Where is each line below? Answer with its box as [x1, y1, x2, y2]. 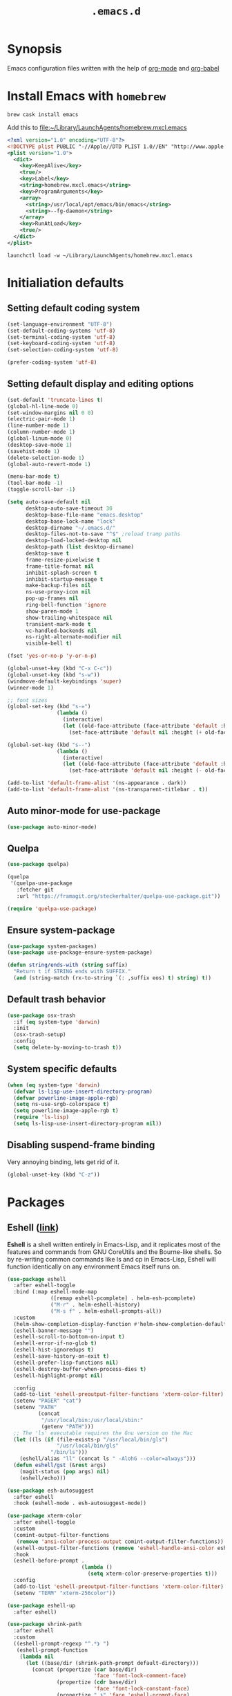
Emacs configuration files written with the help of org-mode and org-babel [7, 64, 220, 72]
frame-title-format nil [25, 562, 95, 570]
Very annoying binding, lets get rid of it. [7, 1157, 119, 1166]
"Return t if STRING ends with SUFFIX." [13, 968, 131, 975]
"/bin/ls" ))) [50, 1449, 88, 1456]
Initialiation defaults [7, 275, 124, 291]
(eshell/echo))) [19, 1475, 67, 1482]
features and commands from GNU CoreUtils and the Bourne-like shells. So [7, 1247, 222, 1256]
